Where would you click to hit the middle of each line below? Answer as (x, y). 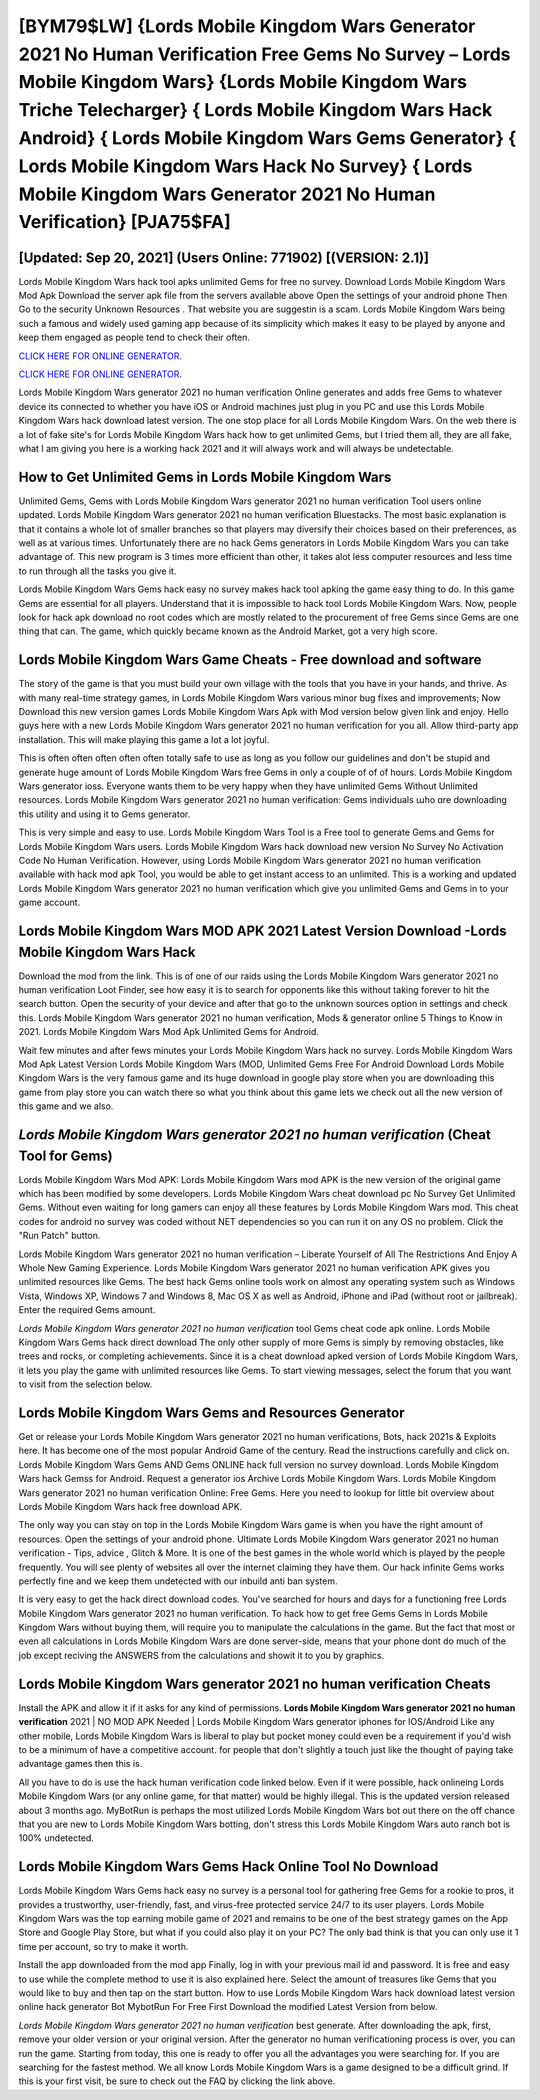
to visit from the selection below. (85, 1384)
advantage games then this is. (80, 1764)
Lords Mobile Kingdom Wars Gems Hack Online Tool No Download (228, 1866)
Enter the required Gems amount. (87, 1310)
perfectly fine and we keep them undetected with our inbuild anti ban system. (178, 1581)
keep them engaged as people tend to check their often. (134, 337)
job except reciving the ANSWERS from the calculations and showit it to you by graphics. (201, 1655)
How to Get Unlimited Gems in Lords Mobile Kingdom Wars (205, 476)
